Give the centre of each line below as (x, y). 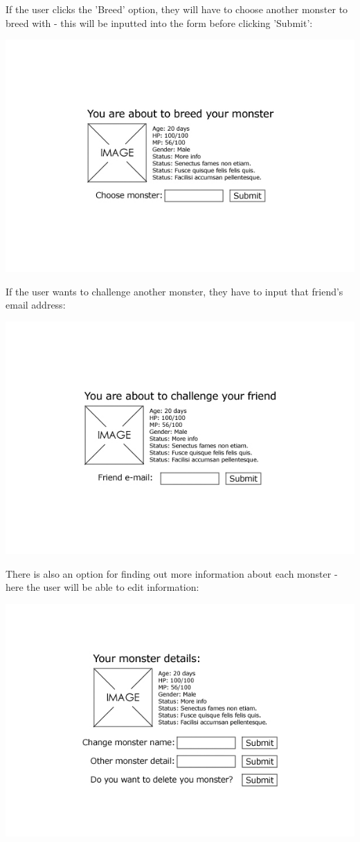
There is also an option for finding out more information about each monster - (172, 573)
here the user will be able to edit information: (102, 587)
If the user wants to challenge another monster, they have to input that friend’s (174, 291)
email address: (36, 305)
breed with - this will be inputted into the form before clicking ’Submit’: (159, 22)
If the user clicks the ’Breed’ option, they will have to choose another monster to (177, 9)
